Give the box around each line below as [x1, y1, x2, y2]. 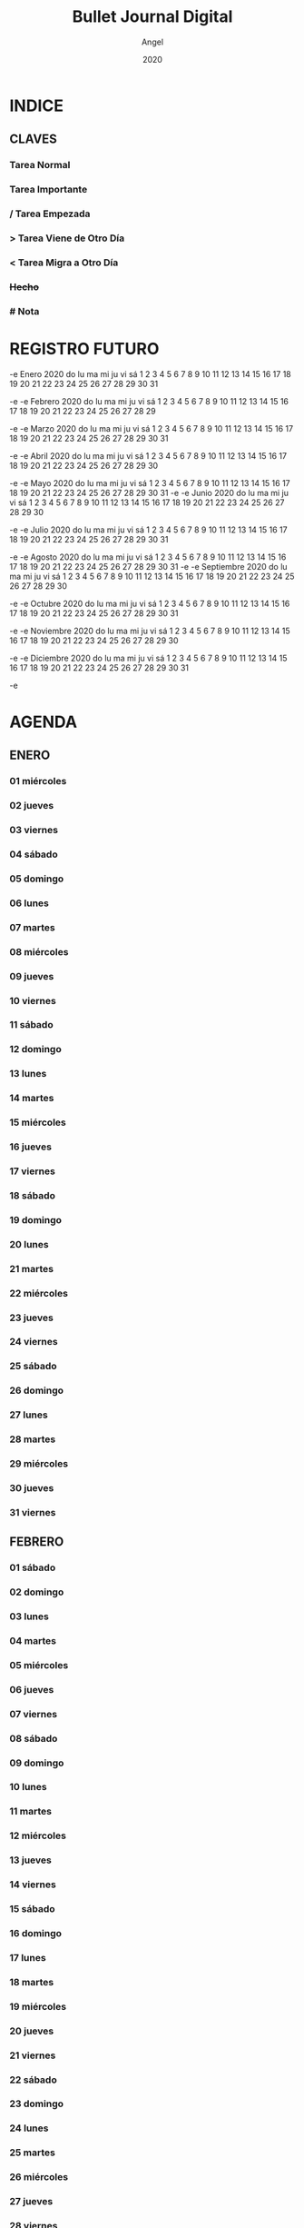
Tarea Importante [9, 184, 88, 196]
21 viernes [9, 2049, 56, 2062]
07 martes [9, 920, 56, 933]
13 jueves [9, 1854, 52, 1866]
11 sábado [9, 1019, 54, 1031]
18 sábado [9, 1189, 56, 1201]
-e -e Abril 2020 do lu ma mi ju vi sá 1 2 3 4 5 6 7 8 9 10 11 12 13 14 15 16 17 [9, 450, 288, 461]
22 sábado [9, 2074, 57, 2086]
